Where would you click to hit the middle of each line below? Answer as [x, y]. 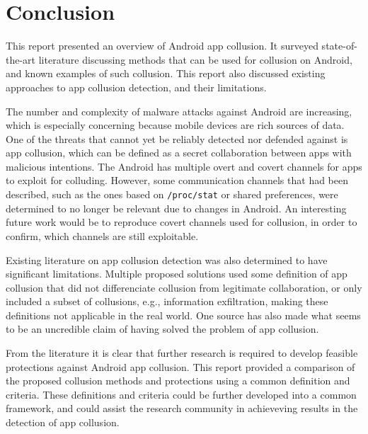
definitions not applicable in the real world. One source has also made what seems [183, 315]
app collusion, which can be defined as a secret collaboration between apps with [179, 153]
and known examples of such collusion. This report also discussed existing [166, 73]
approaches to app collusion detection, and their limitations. [136, 87]
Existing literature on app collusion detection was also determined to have [167, 259]
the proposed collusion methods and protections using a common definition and [178, 381]
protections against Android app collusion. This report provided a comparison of [180, 366]
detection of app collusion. [63, 422]
